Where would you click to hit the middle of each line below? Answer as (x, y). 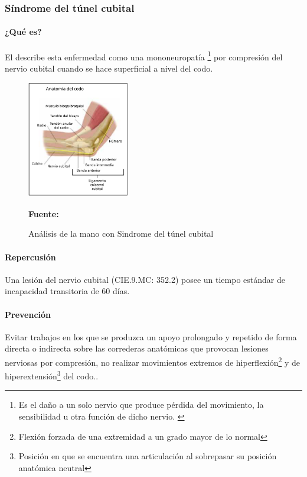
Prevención (28, 314)
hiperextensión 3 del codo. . (52, 375)
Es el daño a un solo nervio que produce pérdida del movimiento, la (141, 405)
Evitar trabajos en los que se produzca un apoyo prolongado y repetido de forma (151, 336)
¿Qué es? (23, 32)
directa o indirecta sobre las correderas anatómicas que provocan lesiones (137, 348)
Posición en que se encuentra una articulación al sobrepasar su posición (148, 456)
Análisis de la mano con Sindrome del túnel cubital (121, 233)
